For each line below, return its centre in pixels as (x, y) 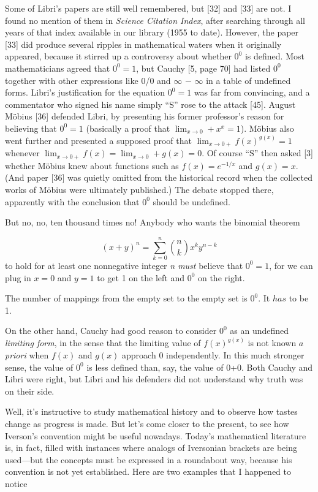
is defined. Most (274, 56)
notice (16, 483)
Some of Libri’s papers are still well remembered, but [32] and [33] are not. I (148, 8)
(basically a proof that (128, 128)
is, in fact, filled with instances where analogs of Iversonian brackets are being (151, 448)
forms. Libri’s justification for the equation (85, 92)
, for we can (291, 265)
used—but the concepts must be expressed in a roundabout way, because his (149, 459)
